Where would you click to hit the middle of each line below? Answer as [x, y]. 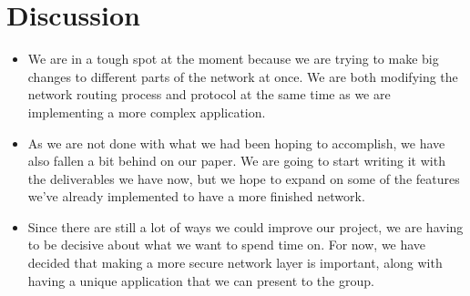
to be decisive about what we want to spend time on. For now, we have [227, 245]
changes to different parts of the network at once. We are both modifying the [243, 76]
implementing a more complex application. [147, 112]
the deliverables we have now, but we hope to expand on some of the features [244, 178]
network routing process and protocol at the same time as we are [209, 94]
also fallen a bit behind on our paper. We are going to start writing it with [236, 161]
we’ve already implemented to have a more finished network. [196, 196]
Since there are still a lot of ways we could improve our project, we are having [245, 226]
